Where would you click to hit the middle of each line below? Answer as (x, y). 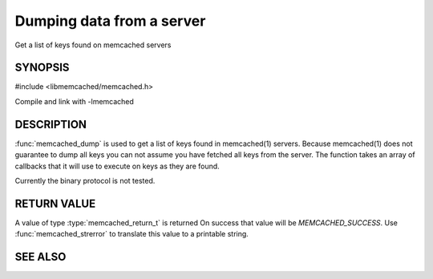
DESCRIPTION (51, 124)
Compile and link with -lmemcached (74, 101)
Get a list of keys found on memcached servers (93, 45)
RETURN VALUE (55, 203)
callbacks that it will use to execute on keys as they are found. (117, 166)
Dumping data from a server (110, 21)
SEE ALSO (40, 257)
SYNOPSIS (42, 68)
